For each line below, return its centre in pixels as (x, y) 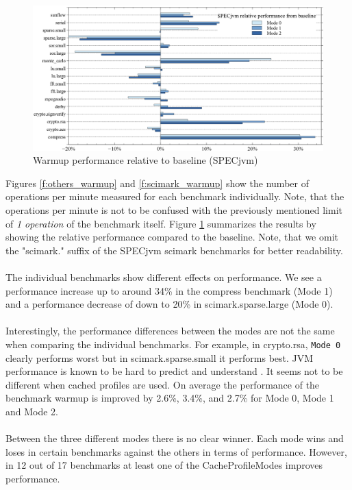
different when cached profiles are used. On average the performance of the (163, 384)
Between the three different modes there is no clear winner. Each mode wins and (175, 438)
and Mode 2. (32, 411)
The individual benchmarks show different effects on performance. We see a (164, 277)
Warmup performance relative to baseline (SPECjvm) (146, 160)
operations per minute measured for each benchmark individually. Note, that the (175, 196)
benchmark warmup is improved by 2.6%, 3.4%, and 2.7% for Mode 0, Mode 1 (170, 398)
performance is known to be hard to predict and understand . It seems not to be (174, 371)
